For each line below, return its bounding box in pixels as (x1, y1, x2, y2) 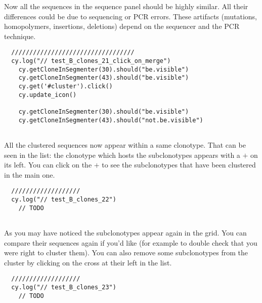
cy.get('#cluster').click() (18, 83, 113, 90)
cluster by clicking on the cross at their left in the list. (4, 257, 172, 267)
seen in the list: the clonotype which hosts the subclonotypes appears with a (4, 149, 240, 160)
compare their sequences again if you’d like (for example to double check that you (4, 237, 257, 248)
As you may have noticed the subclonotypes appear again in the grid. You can (4, 227, 247, 238)
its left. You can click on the (4, 159, 92, 170)
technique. (4, 30, 36, 41)
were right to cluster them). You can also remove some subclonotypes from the (4, 247, 248, 258)
